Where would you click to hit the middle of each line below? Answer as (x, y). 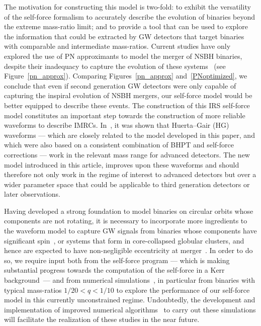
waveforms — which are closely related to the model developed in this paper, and (129, 135)
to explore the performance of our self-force (183, 290)
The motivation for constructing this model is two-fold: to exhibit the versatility (127, 7)
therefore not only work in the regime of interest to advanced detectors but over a (130, 174)
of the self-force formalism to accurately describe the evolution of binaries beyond (130, 16)
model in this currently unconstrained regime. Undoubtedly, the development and (130, 300)
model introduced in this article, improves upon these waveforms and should (122, 164)
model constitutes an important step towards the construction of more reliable (125, 115)
